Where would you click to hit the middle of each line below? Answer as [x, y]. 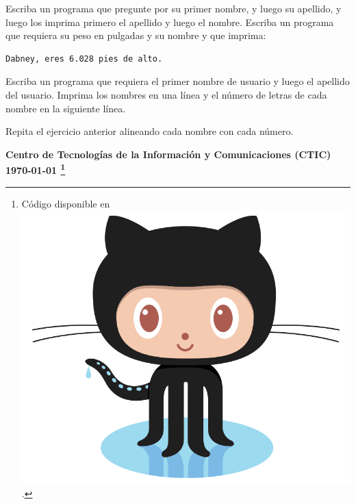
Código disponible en [66, 203]
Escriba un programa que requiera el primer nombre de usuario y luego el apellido [178, 81]
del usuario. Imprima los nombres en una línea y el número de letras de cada [166, 94]
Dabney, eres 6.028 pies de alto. [84, 59]
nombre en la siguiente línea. [66, 108]
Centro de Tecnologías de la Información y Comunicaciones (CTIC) [168, 154]
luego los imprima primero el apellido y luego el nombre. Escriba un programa [170, 22]
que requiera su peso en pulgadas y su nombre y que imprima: [136, 35]
